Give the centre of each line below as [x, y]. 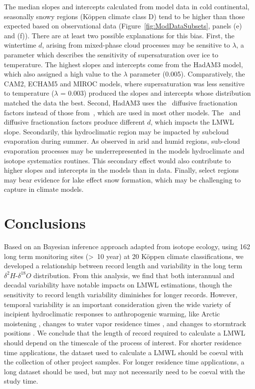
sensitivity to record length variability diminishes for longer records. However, [121, 294]
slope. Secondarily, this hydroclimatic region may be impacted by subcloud [116, 131]
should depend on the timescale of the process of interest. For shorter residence [123, 342]
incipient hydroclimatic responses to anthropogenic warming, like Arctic [112, 314]
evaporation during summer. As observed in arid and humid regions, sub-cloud [122, 141]
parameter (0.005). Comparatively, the [187, 74]
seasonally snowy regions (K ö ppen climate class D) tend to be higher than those [125, 16]
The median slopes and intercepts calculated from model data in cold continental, [127, 6]
